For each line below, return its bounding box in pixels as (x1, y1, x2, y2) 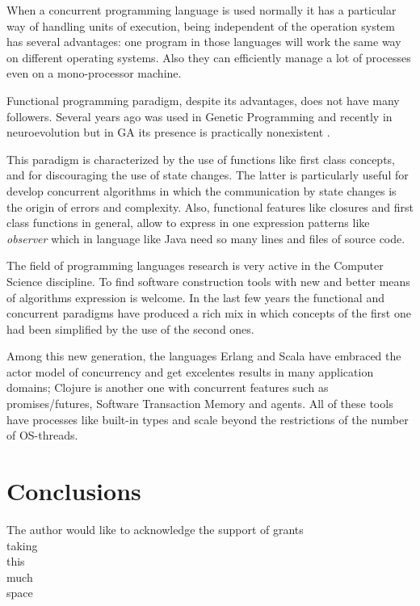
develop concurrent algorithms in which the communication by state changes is (6, 182, 397, 199)
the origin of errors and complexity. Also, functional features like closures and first (6, 198, 414, 215)
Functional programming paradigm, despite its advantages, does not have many (6, 91, 400, 108)
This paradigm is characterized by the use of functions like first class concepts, (6, 150, 396, 167)
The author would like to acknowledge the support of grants (6, 520, 304, 537)
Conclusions (6, 474, 141, 507)
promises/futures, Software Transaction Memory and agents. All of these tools (6, 395, 393, 412)
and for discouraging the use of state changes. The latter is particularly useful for (6, 166, 409, 183)
